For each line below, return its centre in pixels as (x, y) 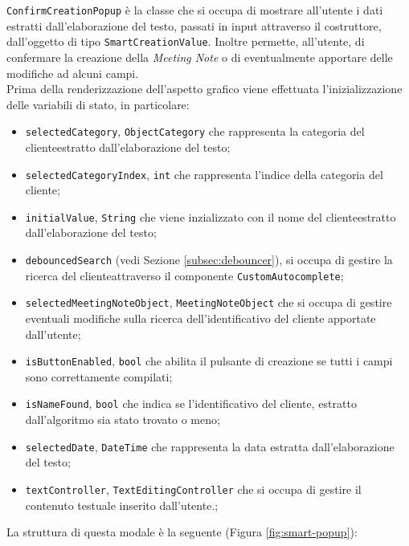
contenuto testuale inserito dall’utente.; (122, 505)
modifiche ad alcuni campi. (73, 73)
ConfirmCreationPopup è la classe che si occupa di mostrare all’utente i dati (195, 10)
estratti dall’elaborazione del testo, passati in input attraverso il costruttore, (194, 25)
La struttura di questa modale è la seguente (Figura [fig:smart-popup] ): (182, 532)
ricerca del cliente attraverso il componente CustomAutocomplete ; (184, 275)
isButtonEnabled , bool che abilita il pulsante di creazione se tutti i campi (209, 361)
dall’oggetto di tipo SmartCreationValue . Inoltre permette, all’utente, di (186, 41)
